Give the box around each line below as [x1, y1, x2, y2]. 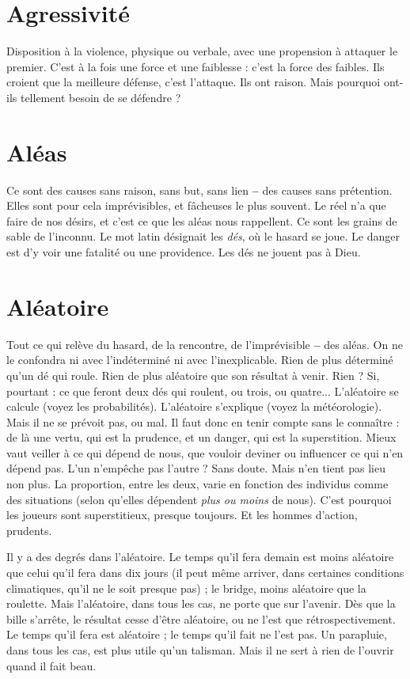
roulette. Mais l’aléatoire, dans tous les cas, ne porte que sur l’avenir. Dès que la [6, 595, 396, 612]
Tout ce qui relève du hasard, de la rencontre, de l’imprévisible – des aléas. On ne [6, 336, 403, 352]
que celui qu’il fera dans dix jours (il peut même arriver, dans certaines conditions [6, 564, 404, 581]
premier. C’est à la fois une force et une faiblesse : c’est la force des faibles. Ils [6, 58, 385, 74]
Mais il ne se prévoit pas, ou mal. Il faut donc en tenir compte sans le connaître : [6, 413, 400, 430]
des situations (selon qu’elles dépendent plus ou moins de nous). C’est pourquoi [6, 491, 392, 507]
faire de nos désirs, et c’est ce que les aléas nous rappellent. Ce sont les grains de [6, 212, 397, 229]
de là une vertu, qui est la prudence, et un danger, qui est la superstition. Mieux [6, 429, 397, 446]
